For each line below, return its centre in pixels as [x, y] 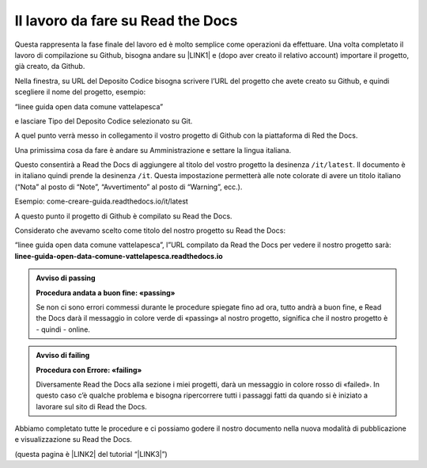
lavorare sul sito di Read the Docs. [92, 406]
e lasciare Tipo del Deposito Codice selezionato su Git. [104, 121]
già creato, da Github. [50, 67]
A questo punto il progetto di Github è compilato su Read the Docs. [123, 216]
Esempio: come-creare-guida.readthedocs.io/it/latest [102, 201]
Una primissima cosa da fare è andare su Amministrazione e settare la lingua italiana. [153, 150]
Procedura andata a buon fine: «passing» [106, 292]
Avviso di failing [63, 356]
